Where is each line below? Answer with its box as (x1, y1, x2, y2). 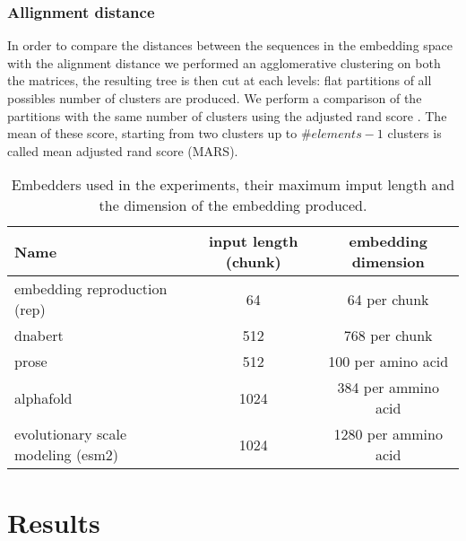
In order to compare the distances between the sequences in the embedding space (7, 36, 453, 55)
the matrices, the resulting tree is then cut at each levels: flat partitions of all (7, 71, 432, 90)
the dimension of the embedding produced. (99, 195, 367, 216)
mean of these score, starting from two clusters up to (7, 124, 298, 143)
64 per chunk (347, 288, 429, 310)
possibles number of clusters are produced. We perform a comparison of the (7, 89, 422, 107)
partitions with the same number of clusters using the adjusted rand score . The (7, 106, 447, 125)
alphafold (14, 387, 73, 408)
